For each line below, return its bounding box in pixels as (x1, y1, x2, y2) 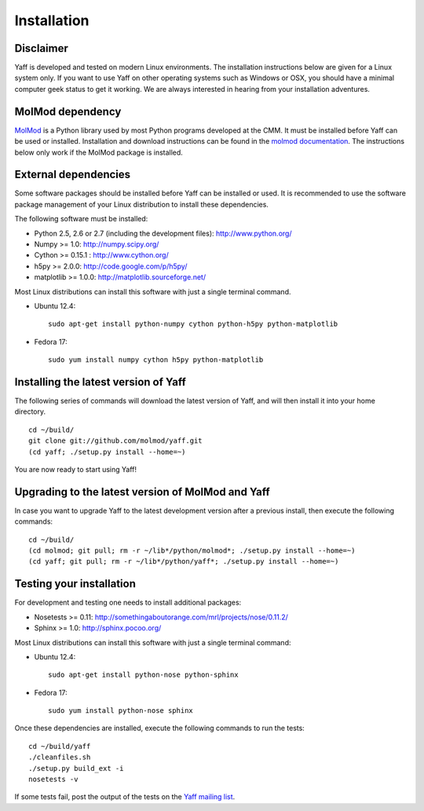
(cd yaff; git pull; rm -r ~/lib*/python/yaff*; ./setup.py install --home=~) (28, 557, 339, 566)
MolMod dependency (14, 104, 122, 118)
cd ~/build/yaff (28, 742, 91, 751)
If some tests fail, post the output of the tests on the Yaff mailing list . (14, 792, 236, 802)
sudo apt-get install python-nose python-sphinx (48, 670, 239, 679)
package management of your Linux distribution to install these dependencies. (14, 199, 269, 209)
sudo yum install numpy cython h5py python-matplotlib (48, 356, 264, 364)
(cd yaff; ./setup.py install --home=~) (28, 448, 186, 456)
